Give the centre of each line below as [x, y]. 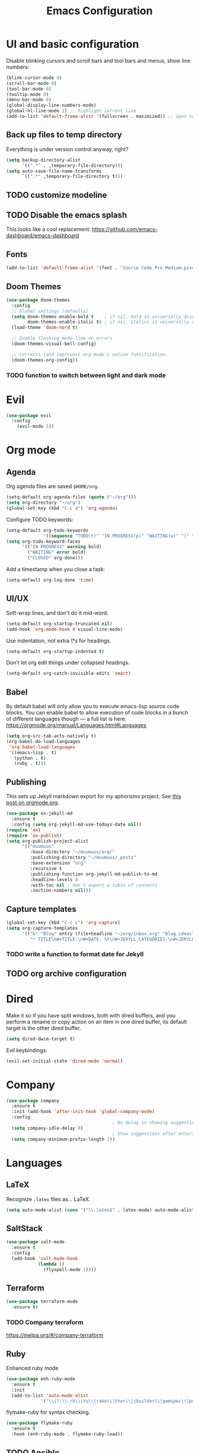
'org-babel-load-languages [42, 747]
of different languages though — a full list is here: [66, 719]
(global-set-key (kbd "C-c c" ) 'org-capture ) [63, 923]
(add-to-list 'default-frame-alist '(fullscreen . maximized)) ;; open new [102, 117]
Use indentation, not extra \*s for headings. [59, 641]
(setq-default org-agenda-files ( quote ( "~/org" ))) [71, 497]
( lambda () [51, 1264]
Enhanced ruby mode [32, 1368]
